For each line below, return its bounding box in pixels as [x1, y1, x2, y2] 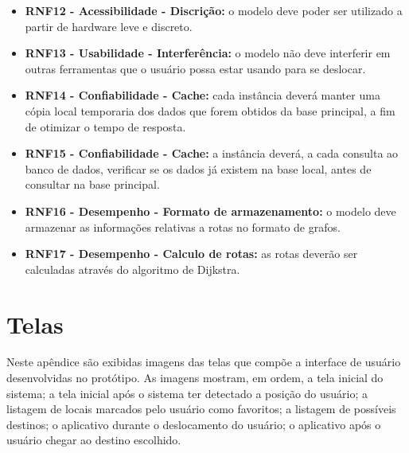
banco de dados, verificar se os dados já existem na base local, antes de [25, 160, 372, 177]
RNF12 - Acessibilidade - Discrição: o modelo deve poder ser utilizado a [25, 2, 403, 18]
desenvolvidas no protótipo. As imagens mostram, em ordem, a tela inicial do [6, 369, 384, 386]
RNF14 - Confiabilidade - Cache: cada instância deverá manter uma [25, 87, 380, 103]
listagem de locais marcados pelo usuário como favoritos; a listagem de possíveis [6, 400, 396, 417]
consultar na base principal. [25, 176, 160, 193]
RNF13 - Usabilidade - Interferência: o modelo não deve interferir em [25, 45, 391, 61]
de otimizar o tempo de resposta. [25, 118, 186, 135]
